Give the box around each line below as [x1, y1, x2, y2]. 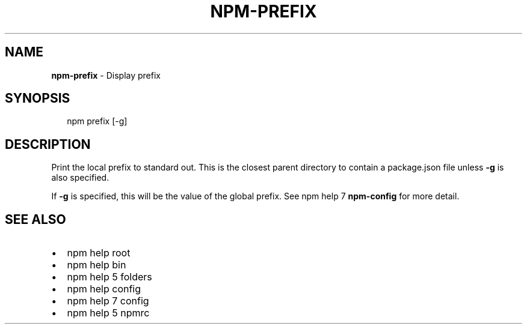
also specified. [51, 172, 109, 183]
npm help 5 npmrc [67, 307, 150, 319]
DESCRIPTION [5, 136, 91, 152]
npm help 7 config [67, 295, 149, 307]
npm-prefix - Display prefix [51, 70, 161, 80]
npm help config [67, 283, 141, 295]
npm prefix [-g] [67, 116, 128, 127]
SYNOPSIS [5, 91, 70, 106]
